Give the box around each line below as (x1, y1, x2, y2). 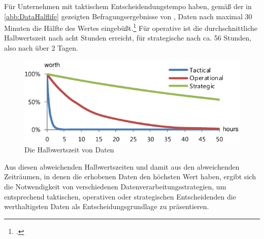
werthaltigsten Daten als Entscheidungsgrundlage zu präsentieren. (4, 201, 209, 212)
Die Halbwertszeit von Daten (24, 144, 114, 155)
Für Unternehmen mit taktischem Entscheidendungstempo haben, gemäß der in (4, 1, 252, 11)
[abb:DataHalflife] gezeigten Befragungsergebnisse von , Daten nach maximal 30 (4, 11, 252, 21)
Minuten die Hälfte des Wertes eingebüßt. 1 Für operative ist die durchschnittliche (4, 21, 257, 33)
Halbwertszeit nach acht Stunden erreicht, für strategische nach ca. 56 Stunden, (4, 32, 251, 43)
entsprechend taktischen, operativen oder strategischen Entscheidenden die (4, 191, 236, 202)
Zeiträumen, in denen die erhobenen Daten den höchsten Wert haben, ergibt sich (4, 171, 256, 182)
